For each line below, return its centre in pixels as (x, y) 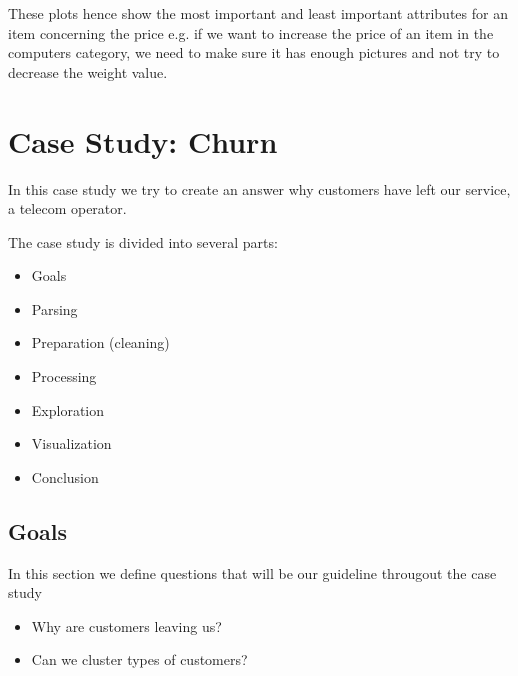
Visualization (71, 443)
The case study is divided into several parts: (143, 241)
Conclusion (65, 476)
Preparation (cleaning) (100, 342)
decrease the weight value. (88, 71)
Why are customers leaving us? (126, 625)
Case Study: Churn (143, 140)
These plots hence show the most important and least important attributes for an (258, 13)
